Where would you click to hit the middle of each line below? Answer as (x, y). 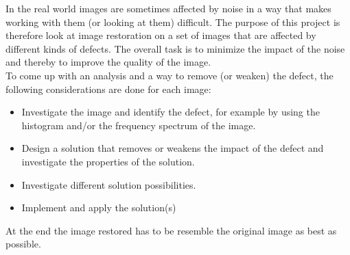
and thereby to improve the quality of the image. (108, 62)
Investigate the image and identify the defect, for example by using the (171, 112)
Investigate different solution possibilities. (109, 184)
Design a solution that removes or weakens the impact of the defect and (173, 148)
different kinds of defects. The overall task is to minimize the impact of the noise (175, 48)
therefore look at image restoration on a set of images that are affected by (161, 35)
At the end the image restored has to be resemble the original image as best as (171, 230)
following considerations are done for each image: (108, 89)
